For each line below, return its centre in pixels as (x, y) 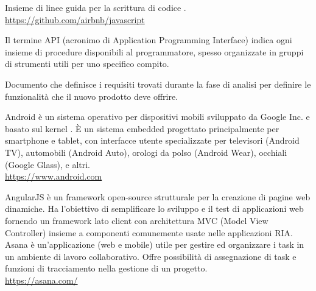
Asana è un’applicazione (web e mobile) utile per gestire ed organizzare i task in (155, 244)
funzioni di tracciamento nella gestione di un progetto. (106, 268)
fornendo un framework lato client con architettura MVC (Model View (137, 220)
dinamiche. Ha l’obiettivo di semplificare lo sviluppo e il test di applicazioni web (154, 209)
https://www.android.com (54, 176)
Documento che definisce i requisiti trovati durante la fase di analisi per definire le (158, 84)
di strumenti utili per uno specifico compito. (87, 64)
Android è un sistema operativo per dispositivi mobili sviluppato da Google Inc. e (157, 117)
